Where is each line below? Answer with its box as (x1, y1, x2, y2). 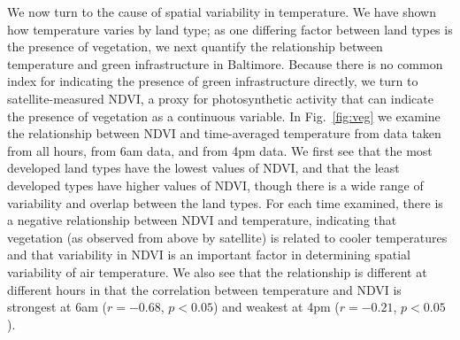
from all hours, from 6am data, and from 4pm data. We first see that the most (7, 141, 433, 159)
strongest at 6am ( (7, 297, 107, 316)
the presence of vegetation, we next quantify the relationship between (7, 37, 383, 56)
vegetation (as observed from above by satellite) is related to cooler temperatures (7, 228, 448, 246)
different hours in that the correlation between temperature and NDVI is (7, 280, 402, 298)
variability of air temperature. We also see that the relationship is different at (7, 262, 427, 281)
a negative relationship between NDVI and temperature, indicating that (7, 211, 397, 229)
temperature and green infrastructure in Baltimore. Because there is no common (7, 54, 443, 73)
